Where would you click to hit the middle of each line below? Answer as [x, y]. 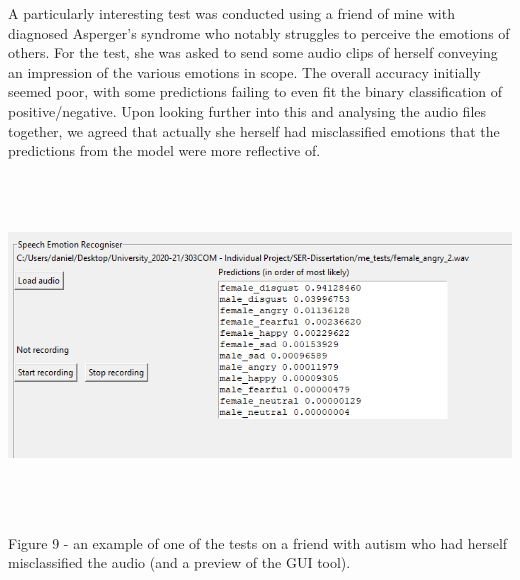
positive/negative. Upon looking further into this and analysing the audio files [247, 110]
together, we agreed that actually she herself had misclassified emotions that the [254, 130]
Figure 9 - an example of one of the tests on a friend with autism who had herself [258, 542]
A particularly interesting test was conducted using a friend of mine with [231, 13]
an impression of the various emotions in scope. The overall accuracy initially [244, 71]
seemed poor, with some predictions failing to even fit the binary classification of [255, 91]
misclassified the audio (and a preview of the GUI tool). [179, 562]
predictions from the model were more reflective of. [164, 150]
